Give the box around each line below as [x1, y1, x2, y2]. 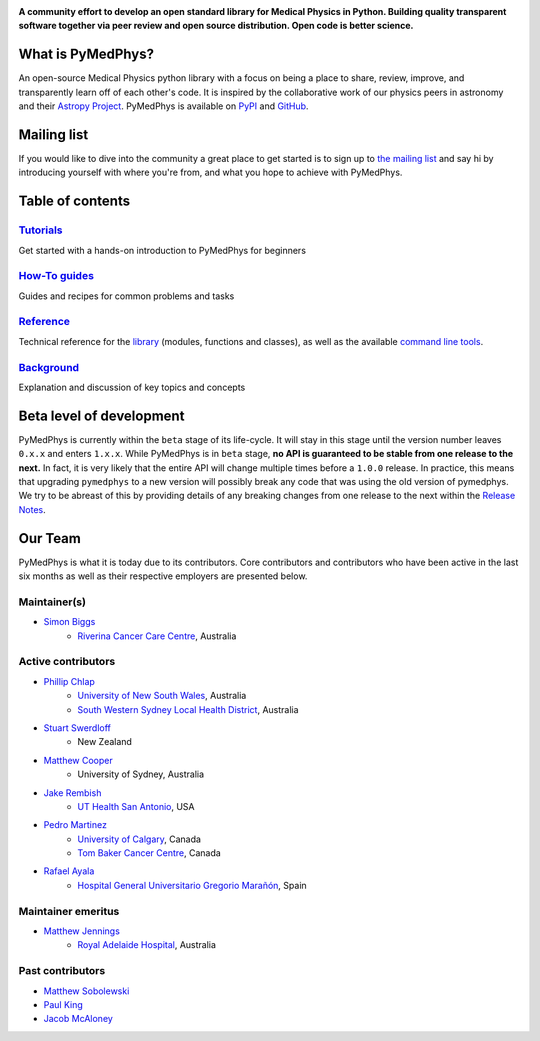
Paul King [43, 998, 84, 1010]
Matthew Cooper [43, 754, 114, 766]
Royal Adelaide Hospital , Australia [77, 939, 217, 951]
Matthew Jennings [43, 925, 120, 937]
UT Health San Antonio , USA [77, 800, 195, 812]
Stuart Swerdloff [43, 721, 112, 734]
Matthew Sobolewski [43, 985, 130, 997]
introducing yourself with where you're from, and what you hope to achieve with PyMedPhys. [18, 166, 403, 179]
